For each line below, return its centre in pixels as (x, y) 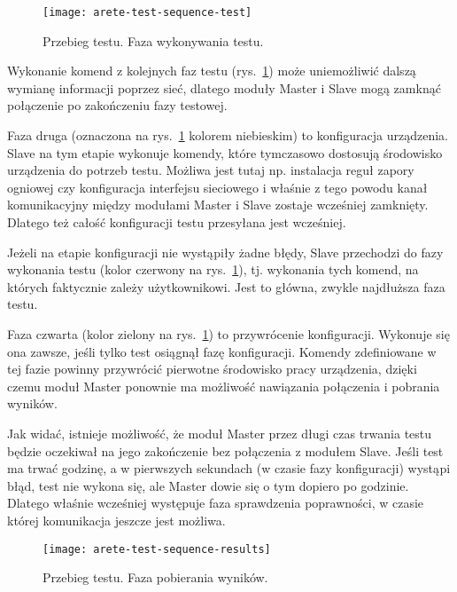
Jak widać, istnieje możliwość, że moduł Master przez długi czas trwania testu (220, 433)
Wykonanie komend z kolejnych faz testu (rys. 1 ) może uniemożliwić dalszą (212, 71)
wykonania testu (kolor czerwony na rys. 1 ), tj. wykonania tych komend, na (213, 269)
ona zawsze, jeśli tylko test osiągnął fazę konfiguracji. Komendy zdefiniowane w (222, 351)
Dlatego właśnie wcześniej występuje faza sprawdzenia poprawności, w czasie (216, 503)
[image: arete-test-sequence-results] (157, 549)
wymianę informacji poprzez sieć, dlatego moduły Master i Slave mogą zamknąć (224, 87)
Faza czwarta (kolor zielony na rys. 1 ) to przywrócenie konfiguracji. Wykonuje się (228, 333)
